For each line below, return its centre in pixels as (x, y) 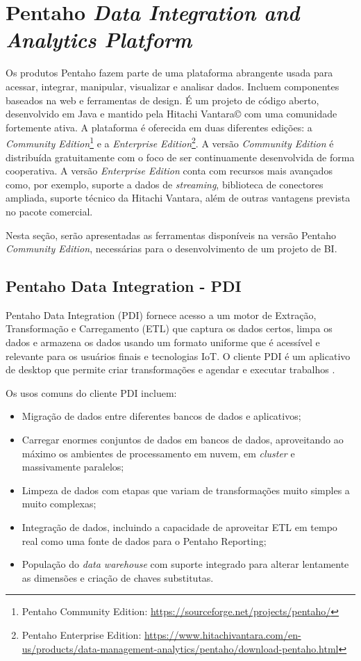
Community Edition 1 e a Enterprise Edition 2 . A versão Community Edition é (170, 142)
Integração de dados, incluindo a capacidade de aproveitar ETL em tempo (179, 527)
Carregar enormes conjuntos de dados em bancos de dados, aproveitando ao (183, 440)
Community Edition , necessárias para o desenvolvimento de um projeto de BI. (171, 248)
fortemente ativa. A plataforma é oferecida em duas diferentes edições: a (159, 127)
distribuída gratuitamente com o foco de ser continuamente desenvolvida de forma (180, 157)
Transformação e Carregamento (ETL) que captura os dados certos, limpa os (169, 328)
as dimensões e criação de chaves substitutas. (118, 577)
